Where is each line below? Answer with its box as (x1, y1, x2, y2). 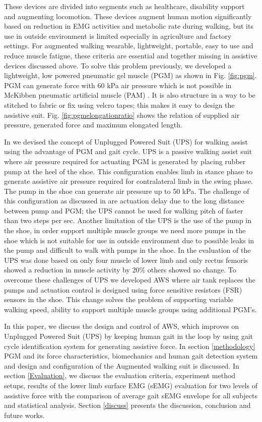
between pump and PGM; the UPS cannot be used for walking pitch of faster (4, 205, 243, 216)
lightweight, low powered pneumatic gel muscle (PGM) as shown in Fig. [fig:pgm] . (4, 70, 257, 81)
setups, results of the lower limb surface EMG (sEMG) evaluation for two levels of (4, 380, 257, 390)
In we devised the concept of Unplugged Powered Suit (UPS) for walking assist (4, 136, 248, 147)
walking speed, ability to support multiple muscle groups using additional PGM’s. (4, 304, 257, 314)
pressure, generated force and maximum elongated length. (4, 119, 182, 130)
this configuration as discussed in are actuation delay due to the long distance (4, 195, 244, 206)
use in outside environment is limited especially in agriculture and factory (4, 30, 232, 41)
